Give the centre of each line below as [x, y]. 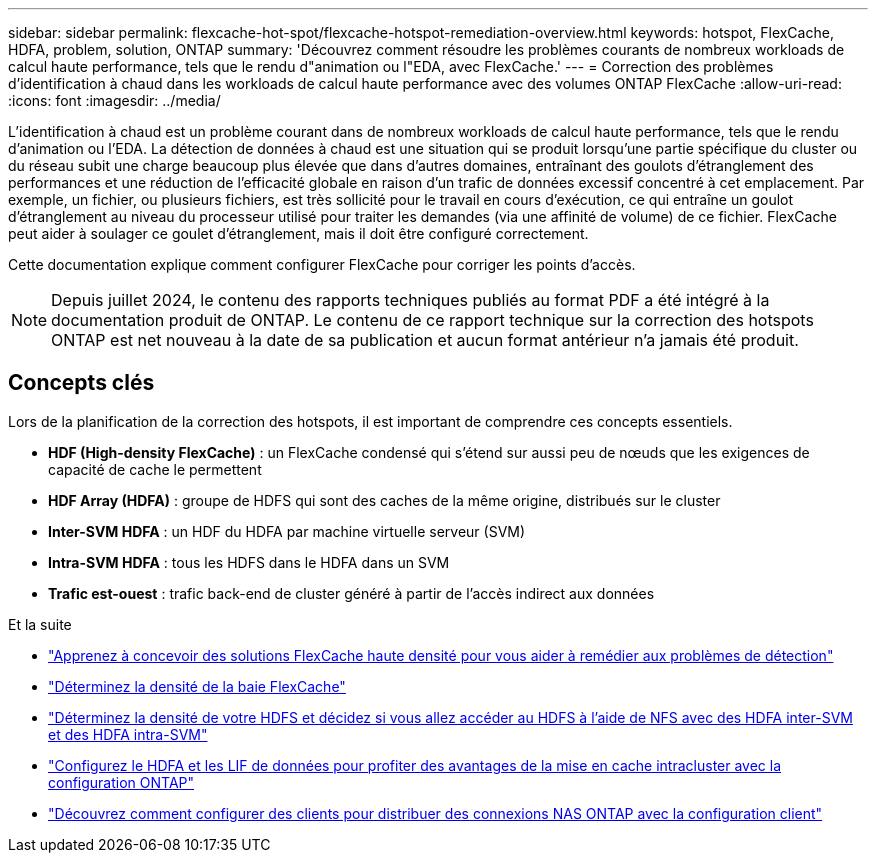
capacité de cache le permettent [155, 469]
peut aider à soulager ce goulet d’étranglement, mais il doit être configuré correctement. [298, 233]
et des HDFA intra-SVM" [128, 734]
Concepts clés [81, 383]
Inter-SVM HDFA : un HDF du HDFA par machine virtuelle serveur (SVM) [287, 531]
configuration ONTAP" [121, 782]
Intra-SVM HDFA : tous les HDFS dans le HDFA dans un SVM [249, 562]
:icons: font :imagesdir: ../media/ [114, 100]
